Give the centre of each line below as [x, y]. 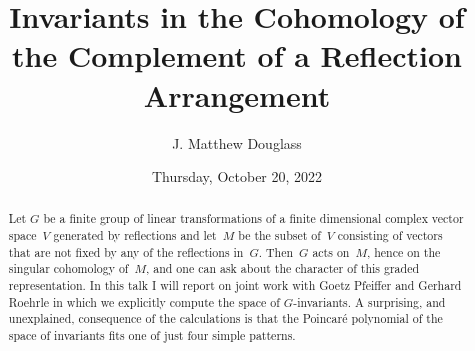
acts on [331, 251]
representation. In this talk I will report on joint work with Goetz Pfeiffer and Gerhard [235, 285]
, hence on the [403, 251]
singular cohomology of [68, 268]
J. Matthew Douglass [237, 142]
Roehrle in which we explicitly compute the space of [144, 301]
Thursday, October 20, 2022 [237, 176]
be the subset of [279, 235]
